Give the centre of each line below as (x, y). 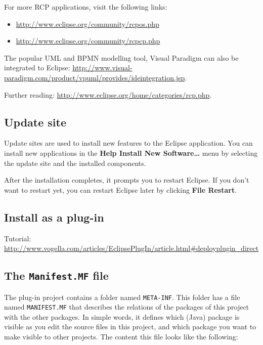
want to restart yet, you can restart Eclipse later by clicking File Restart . (121, 189)
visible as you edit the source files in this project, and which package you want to (130, 327)
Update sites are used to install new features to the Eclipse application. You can (128, 143)
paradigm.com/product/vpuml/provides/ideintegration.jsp (95, 77)
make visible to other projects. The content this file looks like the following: (121, 336)
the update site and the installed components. (75, 163)
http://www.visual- (102, 68)
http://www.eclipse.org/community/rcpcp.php (88, 41)
